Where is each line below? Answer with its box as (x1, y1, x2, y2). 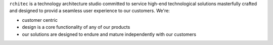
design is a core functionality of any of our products (22, 24, 130, 30)
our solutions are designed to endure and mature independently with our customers (22, 31, 197, 37)
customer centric (22, 17, 58, 23)
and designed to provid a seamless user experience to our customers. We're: (9, 8, 170, 14)
